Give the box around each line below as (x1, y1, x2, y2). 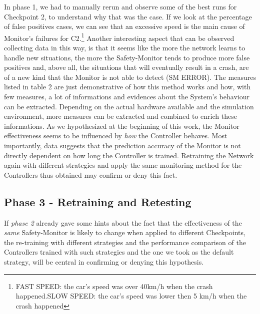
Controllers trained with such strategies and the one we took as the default (4, 247, 234, 257)
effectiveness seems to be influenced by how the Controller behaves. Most (4, 130, 227, 141)
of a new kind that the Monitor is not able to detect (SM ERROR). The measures (4, 71, 256, 82)
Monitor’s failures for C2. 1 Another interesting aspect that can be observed (4, 31, 234, 43)
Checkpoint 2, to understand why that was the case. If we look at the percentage (4, 11, 252, 21)
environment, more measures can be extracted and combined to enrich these (4, 111, 237, 121)
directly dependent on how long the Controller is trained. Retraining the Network (4, 150, 254, 160)
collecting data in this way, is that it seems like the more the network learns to (4, 42, 245, 53)
